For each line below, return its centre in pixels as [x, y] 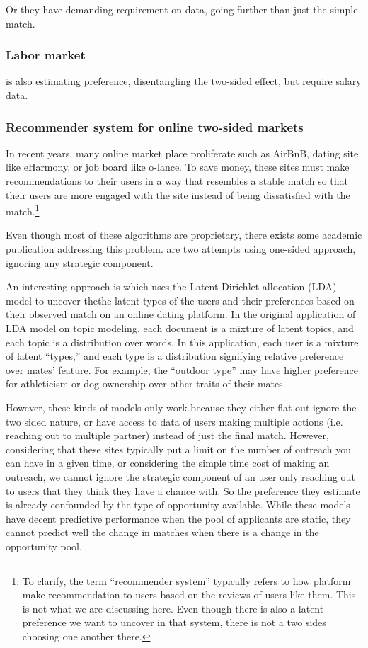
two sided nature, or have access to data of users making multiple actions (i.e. [174, 421]
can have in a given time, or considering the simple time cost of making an [168, 463]
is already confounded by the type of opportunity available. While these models [178, 505]
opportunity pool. [44, 546]
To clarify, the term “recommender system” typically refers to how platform [186, 580]
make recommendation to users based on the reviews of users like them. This [189, 595]
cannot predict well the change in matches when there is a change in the [162, 532]
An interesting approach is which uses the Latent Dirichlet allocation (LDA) [171, 286]
